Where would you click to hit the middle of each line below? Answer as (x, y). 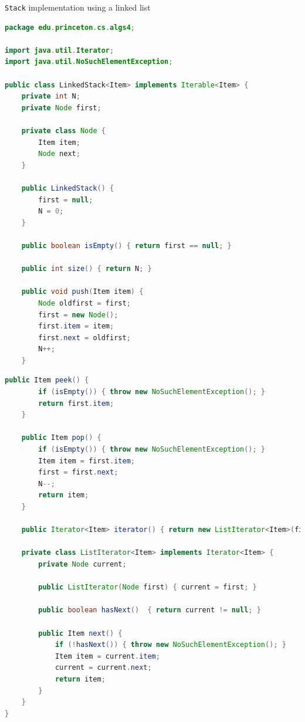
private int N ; (51, 96)
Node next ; (59, 154)
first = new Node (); (78, 315)
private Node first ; (61, 108)
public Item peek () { (47, 380)
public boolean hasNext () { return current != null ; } (150, 610)
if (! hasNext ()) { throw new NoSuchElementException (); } (170, 645)
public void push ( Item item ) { (82, 292)
